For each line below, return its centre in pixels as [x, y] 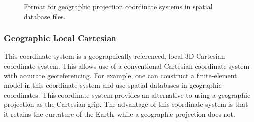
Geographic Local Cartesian [60, 38]
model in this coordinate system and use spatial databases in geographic [113, 85]
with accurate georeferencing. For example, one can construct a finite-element [121, 75]
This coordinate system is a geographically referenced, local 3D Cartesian [114, 56]
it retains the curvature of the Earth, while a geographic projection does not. [120, 113]
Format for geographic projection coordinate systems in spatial [118, 6]
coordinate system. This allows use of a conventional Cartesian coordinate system [127, 66]
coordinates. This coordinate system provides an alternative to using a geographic [127, 94]
